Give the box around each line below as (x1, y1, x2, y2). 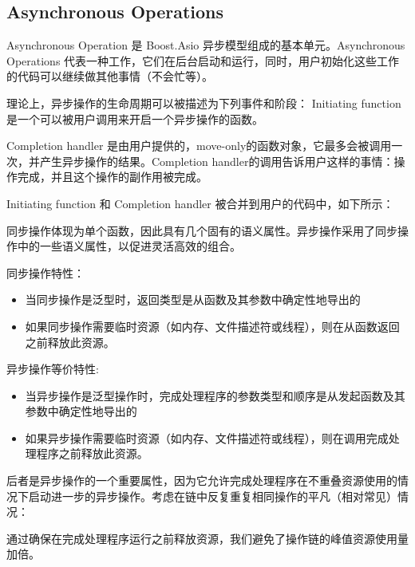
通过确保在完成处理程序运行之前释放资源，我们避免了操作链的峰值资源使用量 (6, 530, 409, 546)
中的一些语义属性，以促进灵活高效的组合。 (17, 238, 241, 254)
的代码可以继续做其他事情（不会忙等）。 (6, 68, 213, 85)
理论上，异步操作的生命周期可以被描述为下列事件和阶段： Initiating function (6, 94, 401, 111)
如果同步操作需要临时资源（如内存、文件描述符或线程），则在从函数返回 (25, 317, 400, 334)
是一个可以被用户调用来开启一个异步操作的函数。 (6, 110, 263, 127)
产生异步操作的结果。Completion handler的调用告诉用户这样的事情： (39, 152, 394, 169)
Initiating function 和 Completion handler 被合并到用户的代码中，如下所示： (6, 195, 394, 211)
